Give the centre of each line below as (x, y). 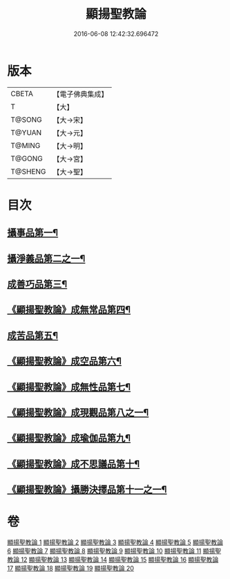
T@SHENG (28, 172)
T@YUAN (26, 132)
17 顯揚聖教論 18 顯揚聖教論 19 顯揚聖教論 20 (71, 569)
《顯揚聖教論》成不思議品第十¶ (74, 464)
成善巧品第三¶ (37, 284)
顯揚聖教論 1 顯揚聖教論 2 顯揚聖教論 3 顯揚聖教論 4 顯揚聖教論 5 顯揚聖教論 (115, 542)
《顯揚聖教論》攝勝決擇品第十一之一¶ (87, 489)
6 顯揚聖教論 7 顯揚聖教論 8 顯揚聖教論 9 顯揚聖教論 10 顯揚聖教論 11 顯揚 (111, 551)
